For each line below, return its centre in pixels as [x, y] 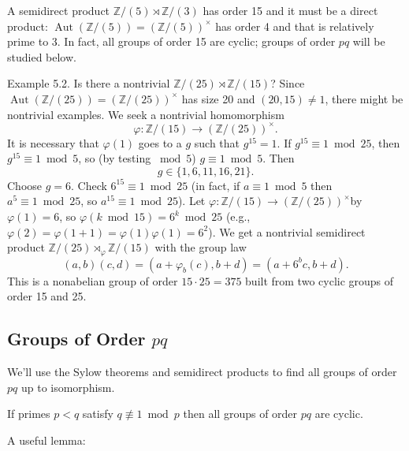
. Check [89, 185]
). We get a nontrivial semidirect [287, 231]
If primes [29, 414]
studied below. [42, 56]
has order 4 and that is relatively [295, 26]
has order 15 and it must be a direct [290, 10]
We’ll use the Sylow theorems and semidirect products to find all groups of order [202, 372]
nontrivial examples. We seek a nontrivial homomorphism [146, 114]
